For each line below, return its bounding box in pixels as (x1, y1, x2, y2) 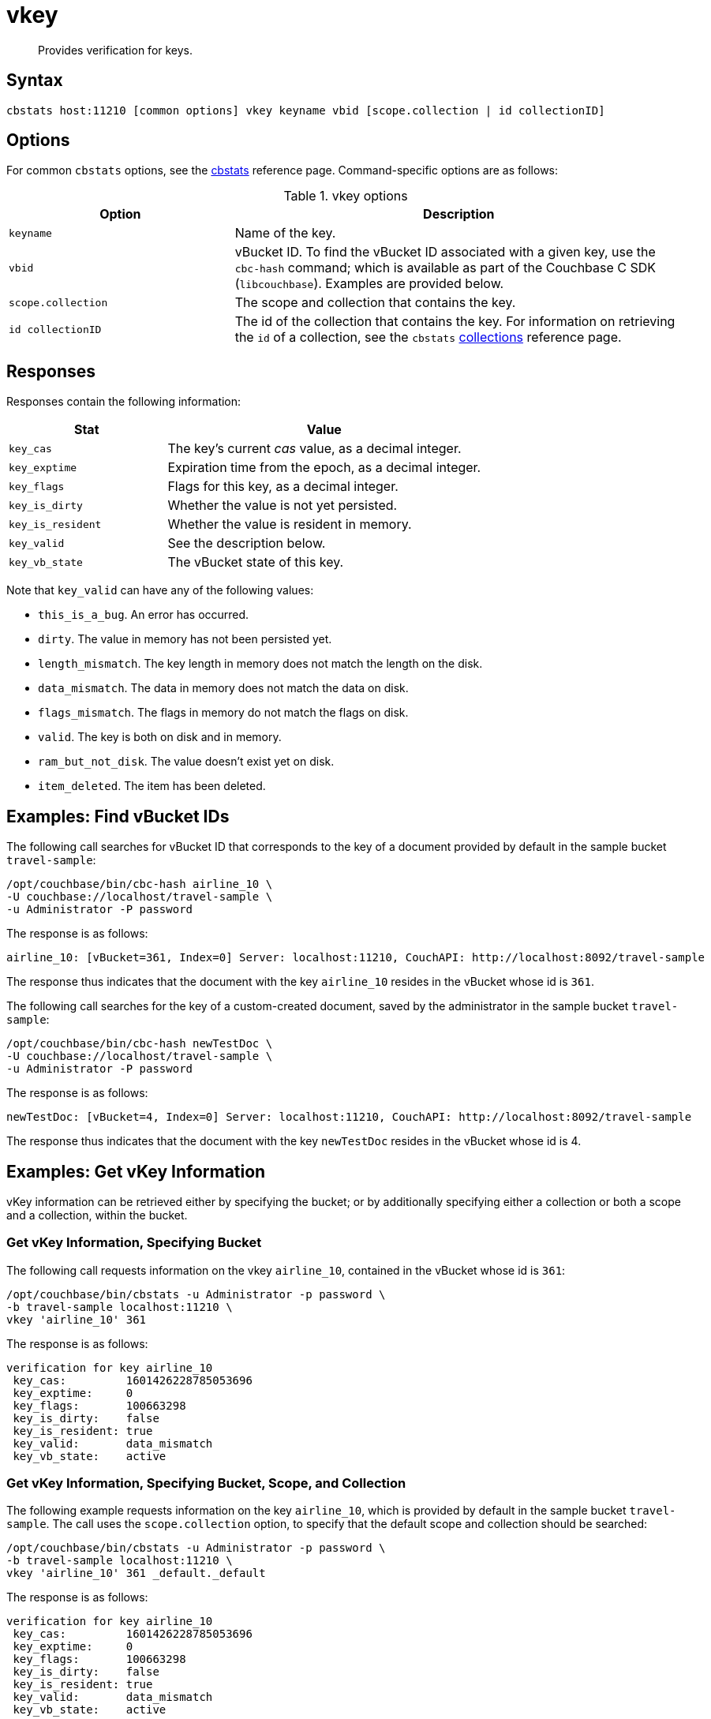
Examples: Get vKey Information (6, 1161, 266, 1182)
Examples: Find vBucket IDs (6, 806, 230, 826)
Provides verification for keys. (38, 43, 193, 57)
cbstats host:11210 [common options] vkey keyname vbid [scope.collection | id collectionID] (6, 103, 605, 117)
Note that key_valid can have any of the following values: (6, 583, 314, 597)
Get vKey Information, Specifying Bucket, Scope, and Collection (6, 1475, 406, 1492)
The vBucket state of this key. (167, 554, 344, 571)
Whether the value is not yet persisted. (167, 497, 398, 514)
